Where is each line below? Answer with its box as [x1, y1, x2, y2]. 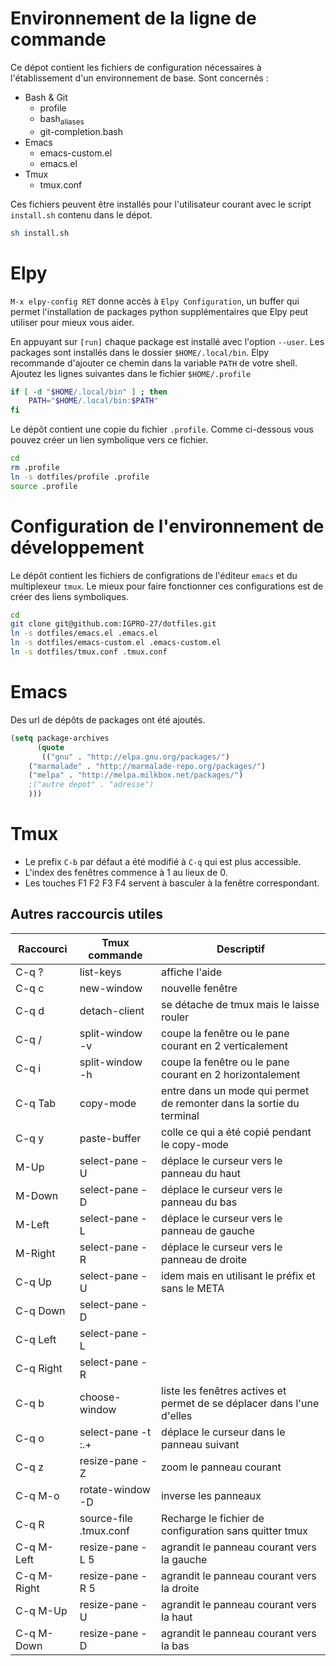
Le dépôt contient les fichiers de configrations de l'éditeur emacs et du [10, 569, 298, 581]
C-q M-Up [15, 1603, 68, 1617]
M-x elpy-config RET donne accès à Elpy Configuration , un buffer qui [10, 295, 300, 307]
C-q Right [15, 1361, 63, 1375]
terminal [161, 1108, 200, 1122]
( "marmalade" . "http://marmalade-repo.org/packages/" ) [28, 761, 267, 771]
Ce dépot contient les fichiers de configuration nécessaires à [10, 61, 262, 73]
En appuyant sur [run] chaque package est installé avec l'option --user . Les [10, 335, 325, 347]
